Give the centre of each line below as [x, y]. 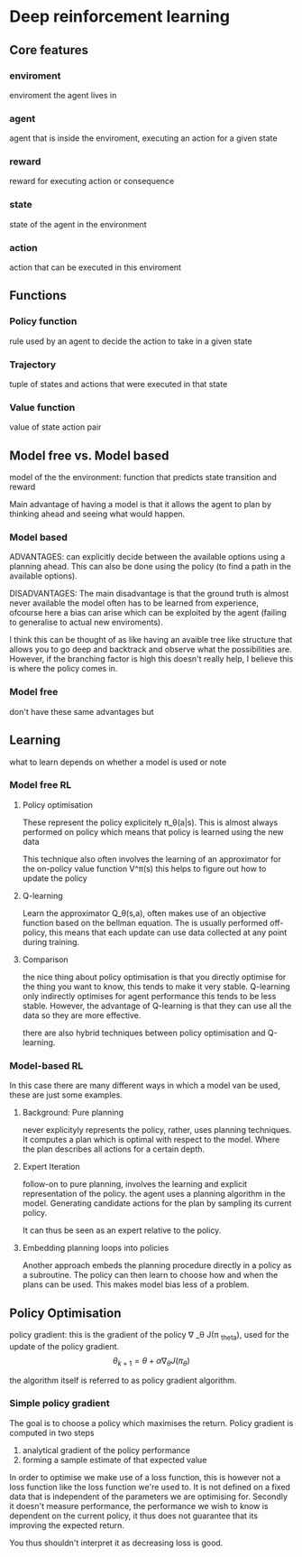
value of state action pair [55, 427]
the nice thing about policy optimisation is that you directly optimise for [154, 977]
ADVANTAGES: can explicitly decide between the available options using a [147, 557]
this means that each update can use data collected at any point [168, 932]
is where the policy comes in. [64, 669]
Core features [49, 50]
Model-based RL [46, 1065]
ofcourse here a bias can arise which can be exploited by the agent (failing [148, 613]
